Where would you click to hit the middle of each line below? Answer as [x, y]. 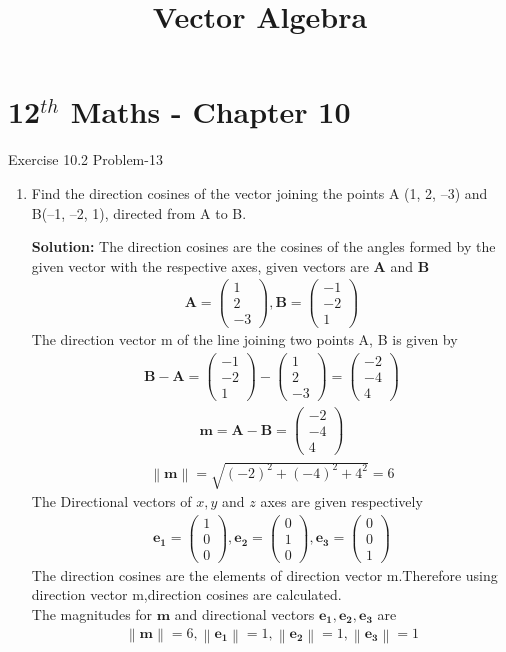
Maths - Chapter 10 [210, 111]
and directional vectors [244, 613]
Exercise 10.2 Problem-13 [85, 159]
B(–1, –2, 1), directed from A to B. [139, 212]
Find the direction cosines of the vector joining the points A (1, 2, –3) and [259, 192]
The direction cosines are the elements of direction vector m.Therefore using [264, 574]
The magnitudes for [92, 613]
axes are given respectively [341, 501]
